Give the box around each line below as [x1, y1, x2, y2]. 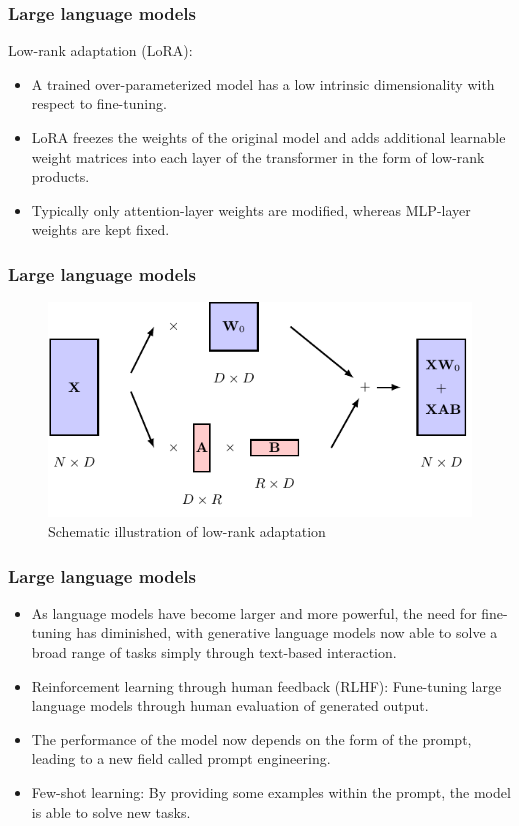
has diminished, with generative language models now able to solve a [76, 622, 498, 643]
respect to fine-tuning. [31, 93, 167, 114]
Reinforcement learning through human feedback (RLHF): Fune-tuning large [31, 675, 502, 696]
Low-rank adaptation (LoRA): [8, 40, 193, 61]
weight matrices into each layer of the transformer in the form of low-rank [31, 146, 485, 167]
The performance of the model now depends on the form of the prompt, [31, 728, 472, 749]
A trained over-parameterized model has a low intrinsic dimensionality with [31, 73, 495, 94]
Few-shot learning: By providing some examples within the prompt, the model [31, 782, 511, 803]
